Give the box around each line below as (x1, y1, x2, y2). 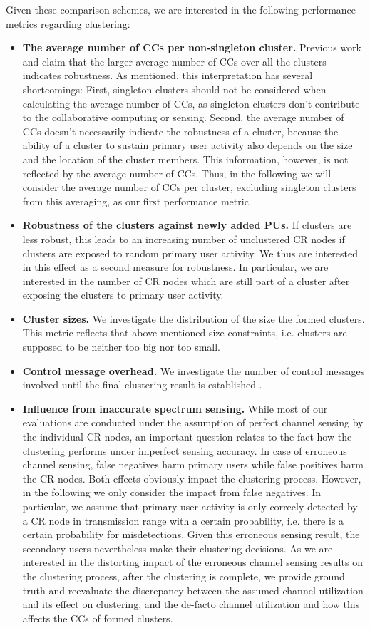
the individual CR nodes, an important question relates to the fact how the (22, 429, 352, 444)
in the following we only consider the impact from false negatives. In (22, 485, 322, 500)
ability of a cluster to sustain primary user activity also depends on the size (22, 138, 353, 153)
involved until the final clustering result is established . (22, 377, 262, 392)
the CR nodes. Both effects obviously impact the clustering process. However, (22, 470, 361, 485)
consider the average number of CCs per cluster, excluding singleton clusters (22, 180, 356, 195)
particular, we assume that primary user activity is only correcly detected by (22, 499, 358, 513)
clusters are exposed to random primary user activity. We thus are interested (22, 245, 358, 260)
